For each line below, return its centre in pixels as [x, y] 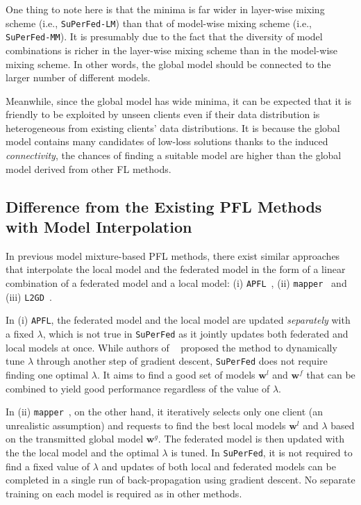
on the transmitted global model [75, 439]
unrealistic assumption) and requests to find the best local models [146, 425]
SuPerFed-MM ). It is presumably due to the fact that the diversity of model [164, 36]
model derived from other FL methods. [89, 168]
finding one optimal [47, 374]
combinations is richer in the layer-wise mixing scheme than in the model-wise [172, 50]
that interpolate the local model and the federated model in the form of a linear [176, 269]
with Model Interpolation [99, 227]
